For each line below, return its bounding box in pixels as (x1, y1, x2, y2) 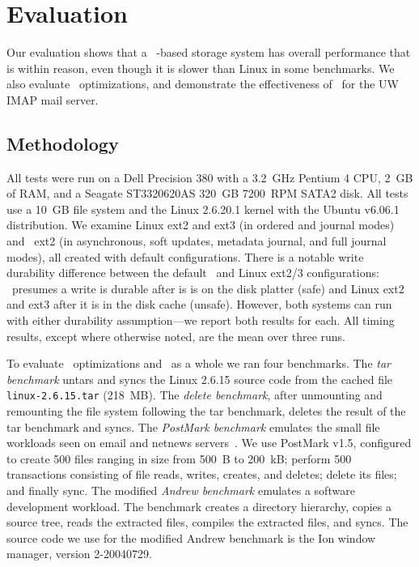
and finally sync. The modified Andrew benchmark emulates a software (6, 482, 355, 499)
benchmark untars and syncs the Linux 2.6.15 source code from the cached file (6, 370, 393, 387)
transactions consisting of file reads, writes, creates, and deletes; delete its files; (6, 466, 397, 483)
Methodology (6, 130, 119, 156)
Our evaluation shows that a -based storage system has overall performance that (6, 44, 411, 61)
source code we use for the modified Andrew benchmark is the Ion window (6, 529, 376, 546)
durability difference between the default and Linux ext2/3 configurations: (6, 264, 379, 281)
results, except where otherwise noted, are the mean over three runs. (6, 327, 345, 344)
